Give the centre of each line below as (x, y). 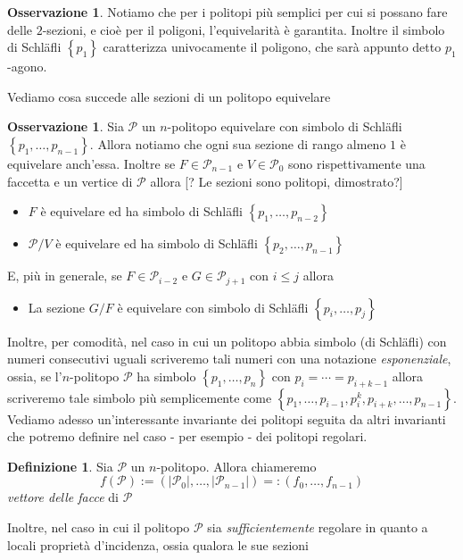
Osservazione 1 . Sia (66, 126)
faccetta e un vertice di (70, 181)
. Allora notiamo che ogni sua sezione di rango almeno (238, 143)
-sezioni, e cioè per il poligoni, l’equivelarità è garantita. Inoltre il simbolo (244, 29)
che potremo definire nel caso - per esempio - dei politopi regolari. (187, 436)
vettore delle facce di (63, 497)
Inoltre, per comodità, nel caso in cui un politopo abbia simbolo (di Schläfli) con (227, 341)
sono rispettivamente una (357, 163)
